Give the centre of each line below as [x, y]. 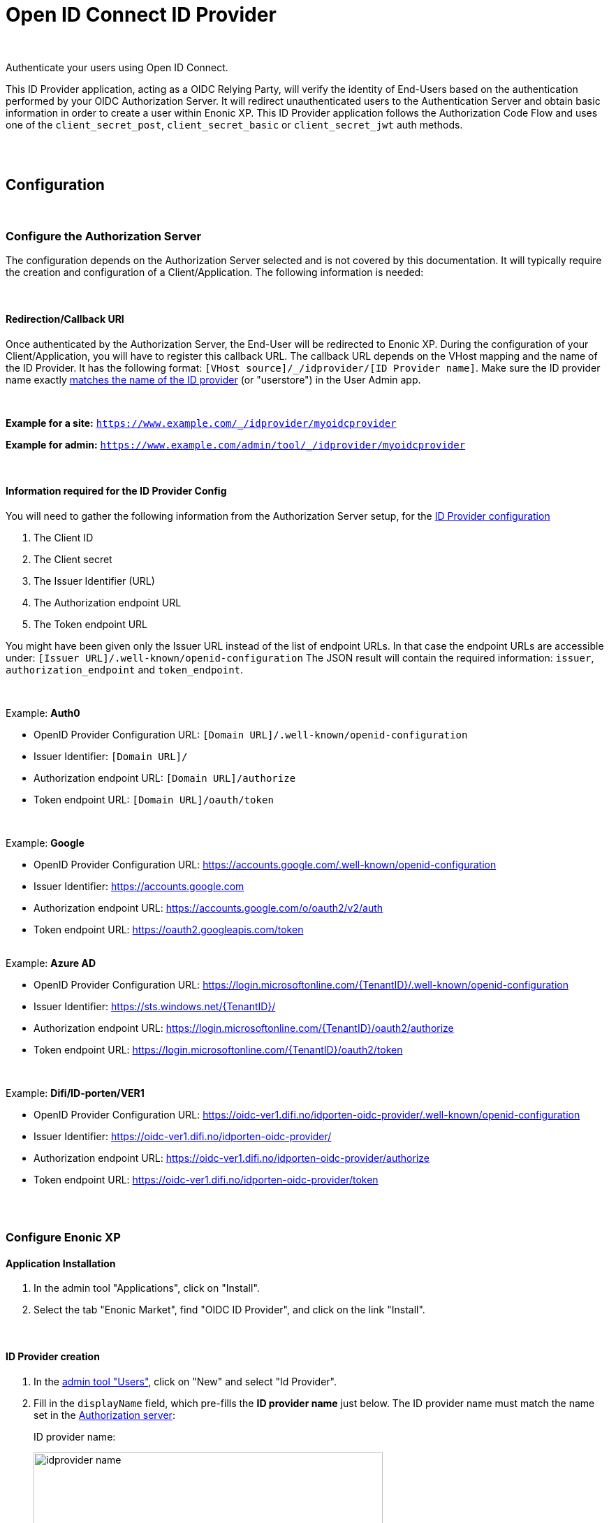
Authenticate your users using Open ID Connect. [117, 67]
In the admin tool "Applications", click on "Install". [147, 1288]
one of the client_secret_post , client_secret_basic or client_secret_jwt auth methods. [234, 124]
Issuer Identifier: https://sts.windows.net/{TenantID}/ [155, 1006]
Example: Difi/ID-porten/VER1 [75, 1093]
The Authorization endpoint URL [108, 602]
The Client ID [64, 537]
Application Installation [61, 1263]
